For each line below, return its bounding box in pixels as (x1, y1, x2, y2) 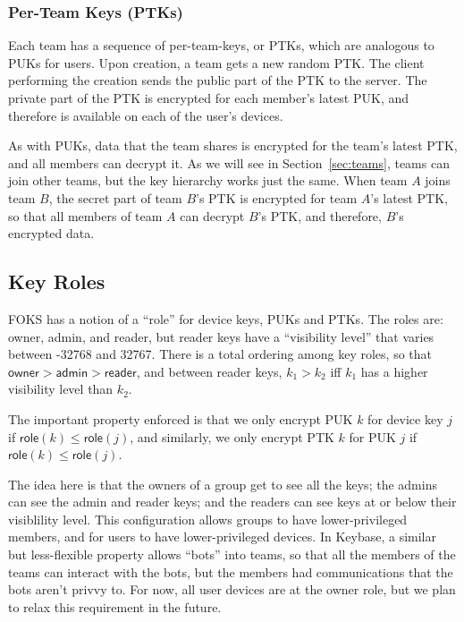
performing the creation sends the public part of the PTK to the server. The (8, 71, 427, 89)
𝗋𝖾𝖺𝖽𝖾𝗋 (104, 366, 137, 379)
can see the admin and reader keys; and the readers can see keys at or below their (8, 492, 457, 511)
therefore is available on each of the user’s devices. (8, 106, 283, 124)
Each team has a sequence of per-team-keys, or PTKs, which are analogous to (8, 36, 434, 55)
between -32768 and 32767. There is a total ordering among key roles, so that (8, 345, 433, 363)
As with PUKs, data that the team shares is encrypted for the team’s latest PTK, (8, 136, 458, 155)
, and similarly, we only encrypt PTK (130, 427, 334, 446)
